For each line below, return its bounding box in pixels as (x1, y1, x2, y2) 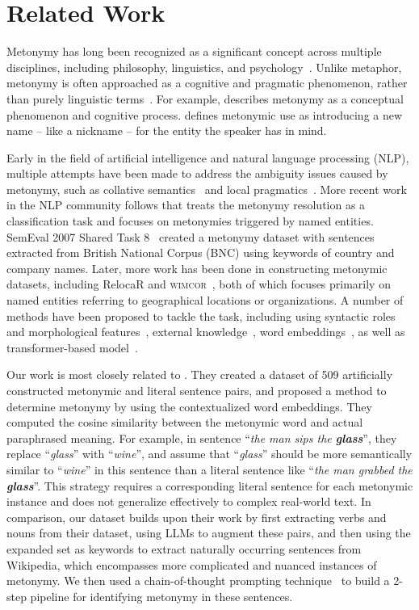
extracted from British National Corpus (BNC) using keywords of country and (6, 244, 395, 261)
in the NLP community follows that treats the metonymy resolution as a (6, 196, 366, 213)
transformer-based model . (6, 339, 138, 355)
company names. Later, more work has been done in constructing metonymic (6, 259, 388, 276)
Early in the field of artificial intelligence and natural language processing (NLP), (6, 149, 409, 166)
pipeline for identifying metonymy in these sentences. (30, 587, 293, 604)
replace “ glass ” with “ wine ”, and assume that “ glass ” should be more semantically (6, 445, 413, 462)
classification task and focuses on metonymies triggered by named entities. (6, 212, 374, 229)
